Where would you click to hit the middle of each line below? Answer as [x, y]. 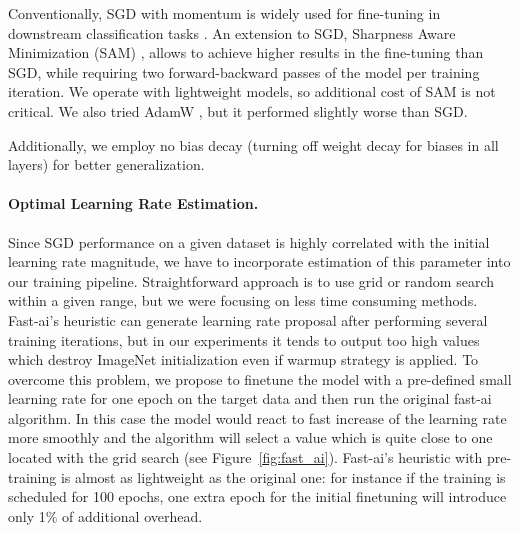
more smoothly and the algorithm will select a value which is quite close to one [250, 437]
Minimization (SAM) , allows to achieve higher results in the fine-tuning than [246, 52]
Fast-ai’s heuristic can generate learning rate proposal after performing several [248, 319]
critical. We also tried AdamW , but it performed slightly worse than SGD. [238, 110]
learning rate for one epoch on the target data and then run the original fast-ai [250, 398]
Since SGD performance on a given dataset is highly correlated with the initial [249, 241]
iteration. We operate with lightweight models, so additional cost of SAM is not [252, 91]
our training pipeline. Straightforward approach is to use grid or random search [251, 280]
